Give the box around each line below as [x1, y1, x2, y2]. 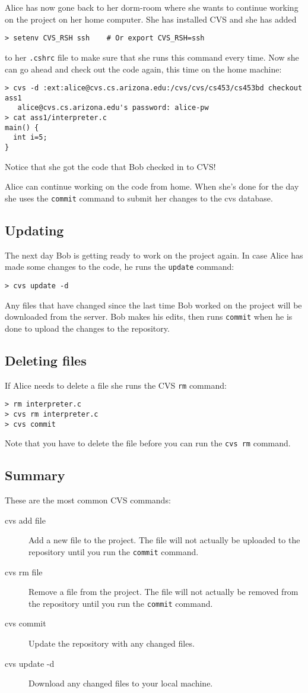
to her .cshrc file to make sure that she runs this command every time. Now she [5, 51, 299, 63]
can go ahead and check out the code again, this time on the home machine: [5, 62, 282, 75]
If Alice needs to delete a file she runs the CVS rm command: [5, 379, 227, 391]
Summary [5, 466, 65, 484]
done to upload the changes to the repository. [5, 322, 170, 334]
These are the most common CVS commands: [5, 494, 171, 506]
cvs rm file [5, 565, 43, 578]
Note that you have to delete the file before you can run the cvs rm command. [5, 437, 291, 449]
